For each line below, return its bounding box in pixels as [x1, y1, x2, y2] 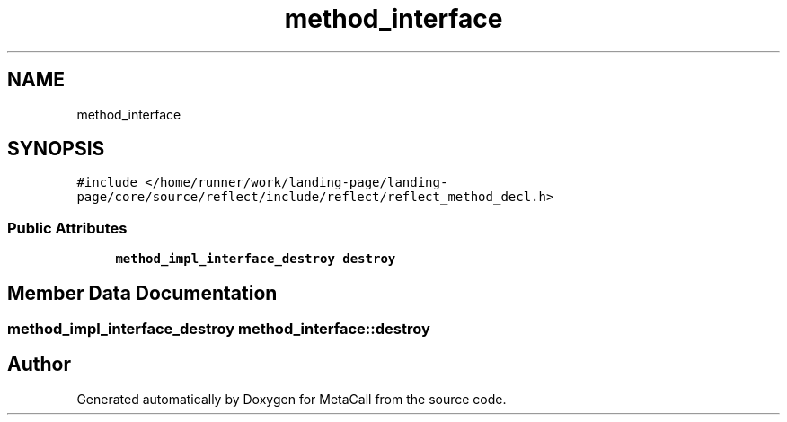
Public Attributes [7, 218, 128, 237]
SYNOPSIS [7, 137, 105, 161]
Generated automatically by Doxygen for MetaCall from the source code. [76, 391, 507, 407]
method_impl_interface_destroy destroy [115, 251, 396, 267]
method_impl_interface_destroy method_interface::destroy [7, 320, 430, 338]
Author [7, 353, 71, 376]
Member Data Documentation [7, 281, 278, 304]
